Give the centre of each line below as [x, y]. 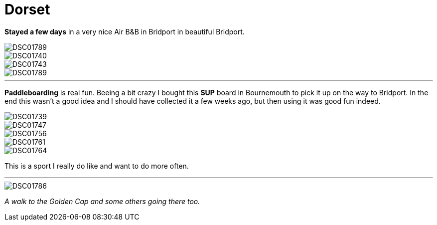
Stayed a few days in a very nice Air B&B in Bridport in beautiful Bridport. [125, 31]
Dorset [27, 9]
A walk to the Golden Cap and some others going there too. [102, 201]
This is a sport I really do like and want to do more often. [97, 166]
